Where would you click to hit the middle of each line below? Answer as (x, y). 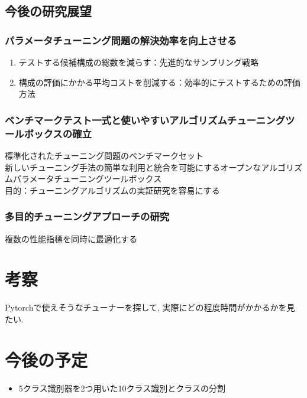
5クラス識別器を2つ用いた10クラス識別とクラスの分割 (122, 388)
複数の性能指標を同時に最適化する (71, 238)
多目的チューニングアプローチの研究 (87, 216)
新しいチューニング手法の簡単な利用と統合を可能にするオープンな (133, 167)
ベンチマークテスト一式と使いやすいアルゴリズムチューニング (145, 120)
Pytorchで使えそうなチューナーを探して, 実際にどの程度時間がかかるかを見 (150, 307)
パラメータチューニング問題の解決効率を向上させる (121, 40)
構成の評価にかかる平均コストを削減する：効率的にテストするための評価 (159, 82)
